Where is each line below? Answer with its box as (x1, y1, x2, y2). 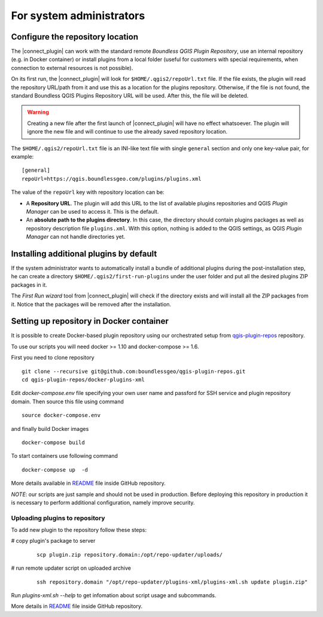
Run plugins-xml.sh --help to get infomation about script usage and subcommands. (11, 592, 217, 599)
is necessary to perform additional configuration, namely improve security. (11, 499, 195, 506)
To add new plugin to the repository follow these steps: (11, 527, 147, 534)
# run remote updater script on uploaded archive (11, 564, 132, 572)
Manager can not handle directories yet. (26, 233, 126, 241)
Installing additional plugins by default (11, 248, 157, 259)
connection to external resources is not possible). (11, 64, 133, 71)
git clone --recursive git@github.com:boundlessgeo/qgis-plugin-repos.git (22, 368, 246, 375)
